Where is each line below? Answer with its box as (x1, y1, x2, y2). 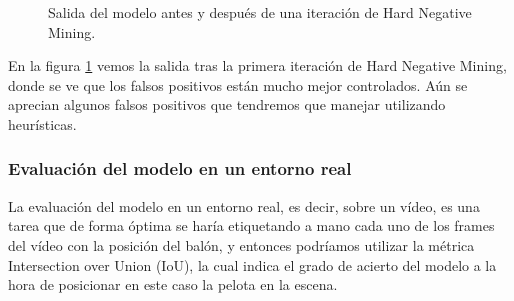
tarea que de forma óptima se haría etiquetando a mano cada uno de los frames (8, 215, 495, 236)
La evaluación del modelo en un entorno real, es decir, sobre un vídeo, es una (8, 195, 480, 216)
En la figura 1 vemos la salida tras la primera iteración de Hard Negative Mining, (8, 55, 507, 76)
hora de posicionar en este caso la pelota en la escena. (8, 274, 338, 295)
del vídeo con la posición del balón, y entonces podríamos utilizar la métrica (8, 234, 475, 255)
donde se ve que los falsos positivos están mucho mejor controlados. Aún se (8, 74, 468, 95)
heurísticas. (8, 113, 77, 134)
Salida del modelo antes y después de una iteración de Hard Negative (48, 2, 472, 22)
